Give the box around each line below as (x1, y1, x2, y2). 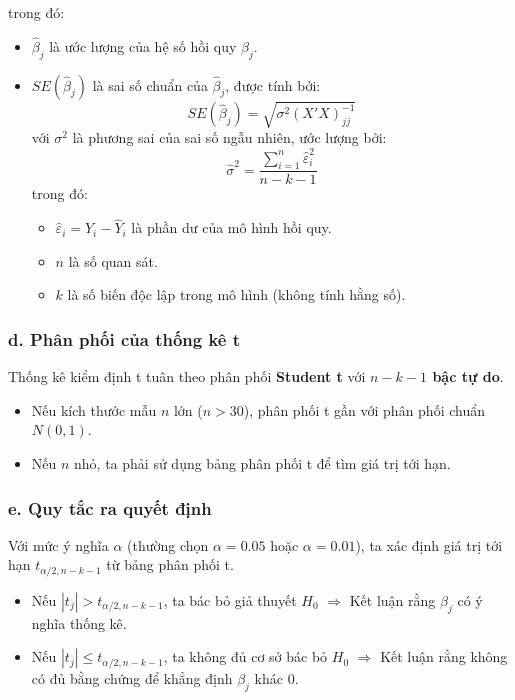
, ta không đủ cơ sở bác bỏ (163, 646, 328, 667)
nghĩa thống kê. (31, 612, 127, 633)
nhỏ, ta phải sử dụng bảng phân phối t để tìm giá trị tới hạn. (74, 453, 451, 473)
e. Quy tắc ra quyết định (8, 495, 212, 520)
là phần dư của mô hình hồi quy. (131, 217, 332, 238)
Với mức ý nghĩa (8, 534, 109, 555)
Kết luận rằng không (380, 646, 508, 667)
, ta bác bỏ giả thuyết (163, 589, 297, 610)
